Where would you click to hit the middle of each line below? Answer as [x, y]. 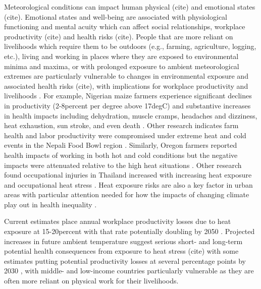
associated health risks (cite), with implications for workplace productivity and [126, 85]
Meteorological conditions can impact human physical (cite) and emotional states [130, 7]
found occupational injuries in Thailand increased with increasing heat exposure [128, 175]
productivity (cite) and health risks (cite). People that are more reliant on [119, 36]
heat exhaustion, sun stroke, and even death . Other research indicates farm [121, 125]
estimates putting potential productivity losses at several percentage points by [125, 261]
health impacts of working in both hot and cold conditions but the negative [121, 155]
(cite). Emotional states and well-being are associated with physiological [116, 16]
